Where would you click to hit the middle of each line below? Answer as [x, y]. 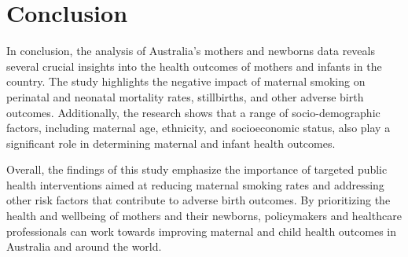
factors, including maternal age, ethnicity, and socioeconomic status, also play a [198, 128]
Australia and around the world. [84, 246]
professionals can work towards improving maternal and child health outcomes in [202, 231]
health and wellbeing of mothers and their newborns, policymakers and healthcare [204, 216]
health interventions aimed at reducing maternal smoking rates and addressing [195, 184]
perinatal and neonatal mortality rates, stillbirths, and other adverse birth [185, 96]
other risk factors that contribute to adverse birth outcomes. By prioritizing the [198, 200]
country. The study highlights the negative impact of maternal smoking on [186, 81]
